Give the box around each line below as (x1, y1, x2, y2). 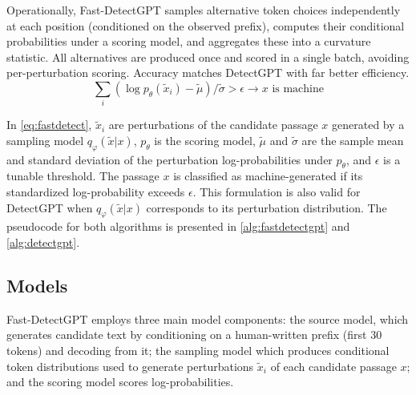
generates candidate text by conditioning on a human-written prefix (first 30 (6, 326, 382, 343)
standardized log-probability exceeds (6, 183, 185, 200)
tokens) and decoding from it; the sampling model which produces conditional (6, 342, 390, 359)
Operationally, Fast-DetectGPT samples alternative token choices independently (6, 2, 401, 18)
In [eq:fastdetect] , (6, 116, 92, 133)
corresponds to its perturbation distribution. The (146, 199, 387, 216)
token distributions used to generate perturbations (6, 357, 254, 374)
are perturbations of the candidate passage (108, 116, 318, 133)
